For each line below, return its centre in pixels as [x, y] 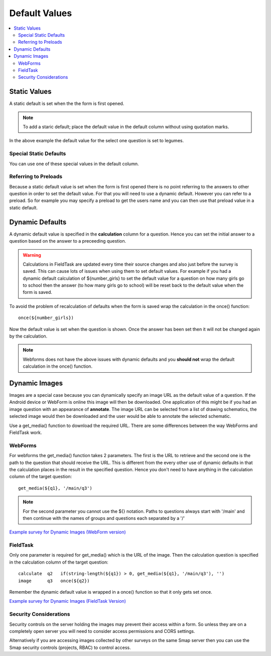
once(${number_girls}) [46, 318]
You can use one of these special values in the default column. [74, 164]
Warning [32, 255]
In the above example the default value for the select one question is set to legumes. [97, 141]
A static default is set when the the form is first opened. [67, 103]
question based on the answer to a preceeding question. [68, 241]
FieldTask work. [26, 432]
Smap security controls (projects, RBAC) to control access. [70, 647]
